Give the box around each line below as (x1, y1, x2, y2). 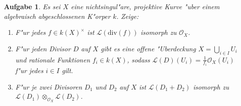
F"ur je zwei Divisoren (15, 81, 82, 91)
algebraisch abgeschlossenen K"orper (4, 11, 111, 21)
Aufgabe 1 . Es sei (4, 1, 60, 11)
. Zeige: (116, 11, 139, 21)
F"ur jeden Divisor (15, 43, 71, 53)
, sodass (127, 54, 150, 64)
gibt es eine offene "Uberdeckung (101, 43, 196, 53)
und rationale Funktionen (15, 54, 90, 64)
